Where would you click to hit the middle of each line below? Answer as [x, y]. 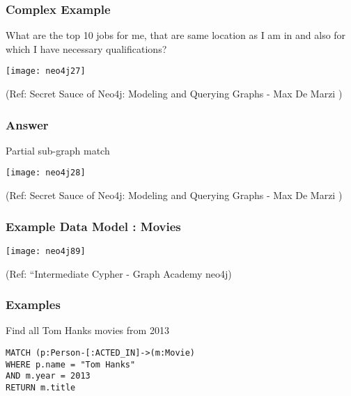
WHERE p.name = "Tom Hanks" [71, 364]
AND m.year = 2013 [48, 376]
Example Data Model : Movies [93, 226]
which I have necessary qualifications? [86, 48]
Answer [27, 124]
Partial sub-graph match [58, 150]
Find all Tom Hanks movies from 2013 [87, 330]
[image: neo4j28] [46, 173]
